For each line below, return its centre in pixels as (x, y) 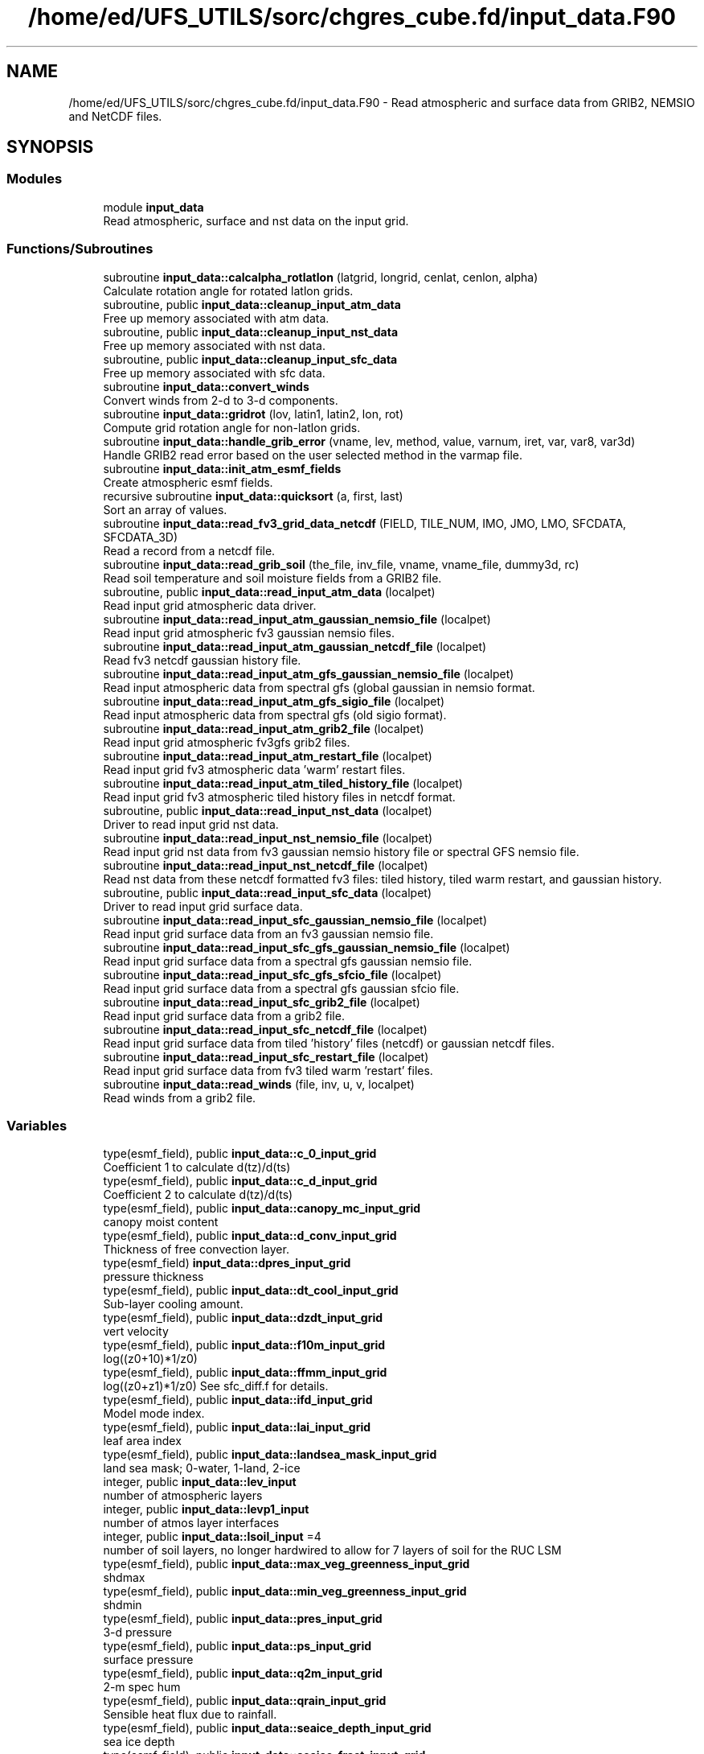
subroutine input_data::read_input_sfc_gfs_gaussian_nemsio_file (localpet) (307, 947)
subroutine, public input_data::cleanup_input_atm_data (252, 304)
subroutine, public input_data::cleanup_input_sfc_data (250, 359)
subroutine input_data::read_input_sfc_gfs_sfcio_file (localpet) (272, 974)
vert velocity (136, 1332)
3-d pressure (138, 1633)
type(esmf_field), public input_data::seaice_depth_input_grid (267, 1728)
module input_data (153, 207)
